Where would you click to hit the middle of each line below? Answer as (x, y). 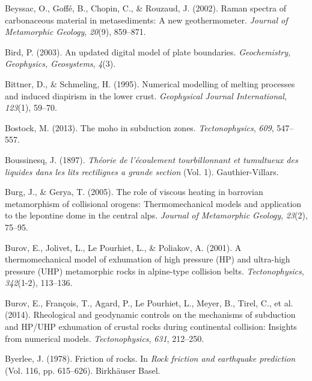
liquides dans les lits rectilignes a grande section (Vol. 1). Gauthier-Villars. (142, 171)
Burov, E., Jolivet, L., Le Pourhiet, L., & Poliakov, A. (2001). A (123, 247)
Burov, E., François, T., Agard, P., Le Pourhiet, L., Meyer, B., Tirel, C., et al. (149, 302)
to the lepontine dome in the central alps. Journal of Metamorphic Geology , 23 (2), (156, 215)
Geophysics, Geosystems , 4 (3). (60, 63)
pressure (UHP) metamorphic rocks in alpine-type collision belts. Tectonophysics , (154, 271)
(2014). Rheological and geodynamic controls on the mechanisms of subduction (150, 314)
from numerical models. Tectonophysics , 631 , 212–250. (105, 338)
